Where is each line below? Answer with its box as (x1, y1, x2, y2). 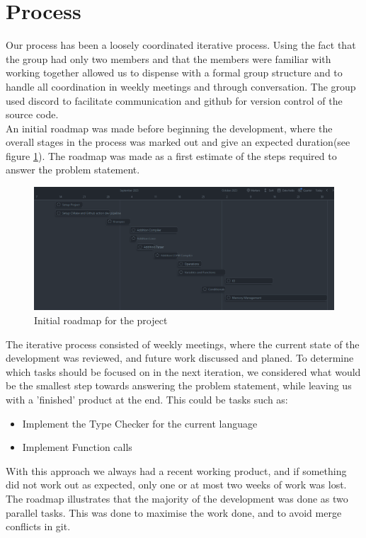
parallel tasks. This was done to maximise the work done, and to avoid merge (6, 505, 342, 520)
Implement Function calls (22, 440, 132, 454)
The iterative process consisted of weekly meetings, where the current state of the (6, 336, 360, 351)
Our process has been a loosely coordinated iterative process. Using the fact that (6, 38, 356, 52)
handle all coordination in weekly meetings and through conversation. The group (6, 79, 356, 93)
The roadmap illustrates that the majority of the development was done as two (6, 491, 348, 505)
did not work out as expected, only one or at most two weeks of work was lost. (6, 477, 347, 492)
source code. (6, 107, 59, 122)
